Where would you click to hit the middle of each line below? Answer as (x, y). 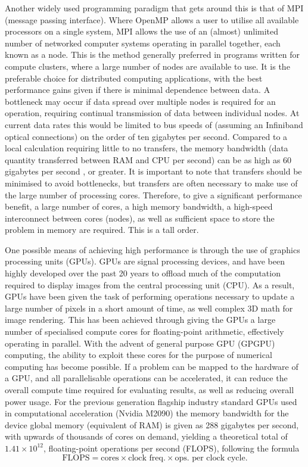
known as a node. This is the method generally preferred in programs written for (152, 55)
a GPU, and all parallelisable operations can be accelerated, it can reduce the (146, 378)
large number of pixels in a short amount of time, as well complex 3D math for (149, 308)
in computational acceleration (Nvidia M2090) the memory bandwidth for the (147, 413)
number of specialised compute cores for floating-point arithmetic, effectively (144, 331)
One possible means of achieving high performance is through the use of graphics (153, 249)
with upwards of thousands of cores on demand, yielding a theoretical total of (146, 436)
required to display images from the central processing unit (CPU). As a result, (150, 284)
